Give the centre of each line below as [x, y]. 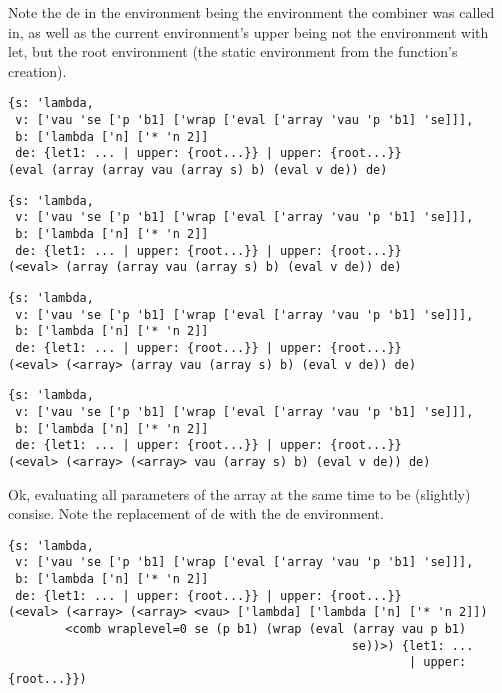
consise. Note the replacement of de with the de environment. [196, 513]
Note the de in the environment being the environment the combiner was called [251, 12]
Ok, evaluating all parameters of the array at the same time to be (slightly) [239, 493]
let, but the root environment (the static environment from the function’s [233, 51]
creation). [37, 70]
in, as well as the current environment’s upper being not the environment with [248, 31]
